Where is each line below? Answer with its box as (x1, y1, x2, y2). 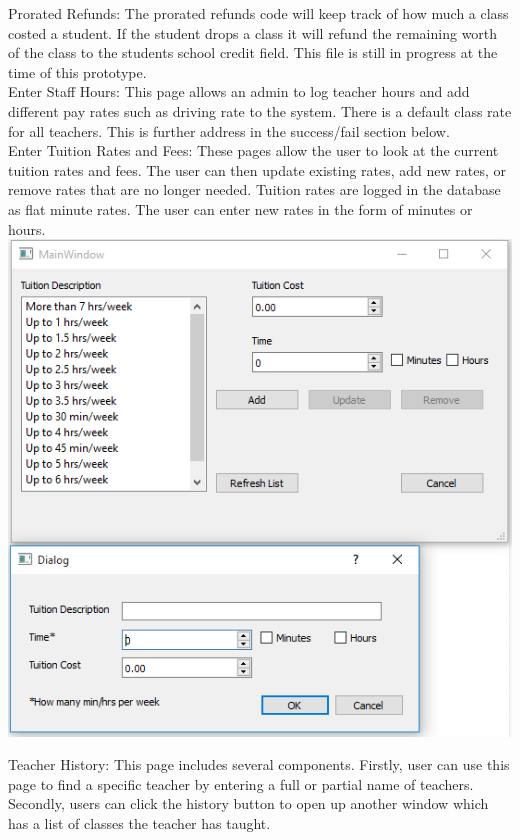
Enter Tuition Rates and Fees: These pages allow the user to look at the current (8, 140, 499, 161)
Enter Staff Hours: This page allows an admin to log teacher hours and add (8, 81, 470, 102)
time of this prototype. (8, 61, 147, 82)
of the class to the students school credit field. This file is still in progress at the (8, 42, 498, 63)
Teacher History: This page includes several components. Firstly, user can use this (8, 754, 510, 775)
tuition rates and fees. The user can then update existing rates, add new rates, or (8, 159, 507, 180)
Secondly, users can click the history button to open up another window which (8, 793, 489, 814)
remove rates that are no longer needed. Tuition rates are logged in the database (8, 179, 501, 200)
